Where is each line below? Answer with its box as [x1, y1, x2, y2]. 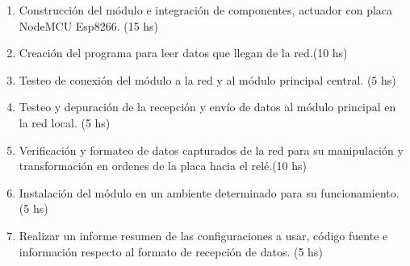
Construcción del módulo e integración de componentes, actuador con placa [19, 2, 393, 18]
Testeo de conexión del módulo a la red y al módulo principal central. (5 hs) [19, 71, 396, 88]
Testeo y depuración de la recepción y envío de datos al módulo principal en [19, 98, 396, 115]
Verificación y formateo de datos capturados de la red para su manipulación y [19, 141, 404, 158]
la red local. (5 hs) [19, 114, 111, 131]
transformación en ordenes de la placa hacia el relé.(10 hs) [19, 157, 307, 174]
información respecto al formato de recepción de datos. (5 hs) [19, 243, 323, 260]
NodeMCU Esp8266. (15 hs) [19, 17, 159, 34]
